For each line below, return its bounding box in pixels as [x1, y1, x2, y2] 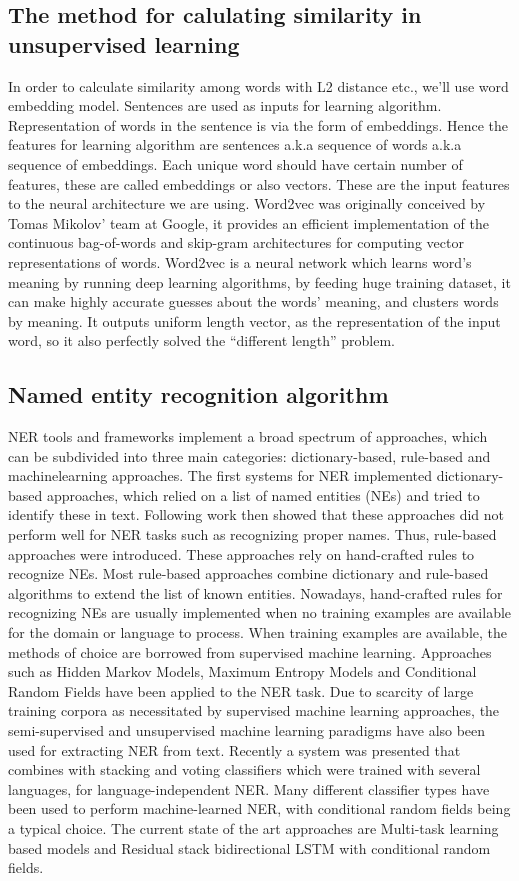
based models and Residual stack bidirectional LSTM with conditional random [8, 837, 491, 858]
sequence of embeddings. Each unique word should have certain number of [8, 153, 463, 174]
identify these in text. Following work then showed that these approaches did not [8, 504, 505, 525]
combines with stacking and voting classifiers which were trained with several [8, 759, 481, 780]
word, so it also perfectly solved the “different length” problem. [8, 330, 395, 351]
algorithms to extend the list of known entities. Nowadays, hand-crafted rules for [8, 582, 503, 603]
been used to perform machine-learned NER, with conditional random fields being [8, 798, 511, 819]
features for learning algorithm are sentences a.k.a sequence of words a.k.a [8, 134, 462, 155]
